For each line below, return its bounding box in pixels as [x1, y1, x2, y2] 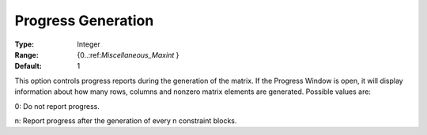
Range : [14, 50, 39, 59]
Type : [14, 39, 35, 49]
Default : [14, 62, 43, 71]
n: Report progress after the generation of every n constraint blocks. [14, 115, 237, 126]
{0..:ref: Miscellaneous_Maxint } [77, 50, 179, 59]
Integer [77, 39, 100, 49]
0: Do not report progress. [14, 101, 100, 111]
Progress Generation [14, 12, 154, 29]
